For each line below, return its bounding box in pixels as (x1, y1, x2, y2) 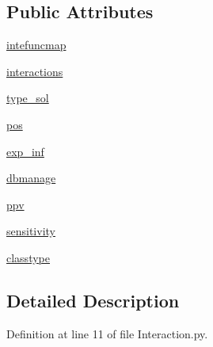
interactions (6, 63, 63, 79)
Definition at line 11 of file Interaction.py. (6, 325, 208, 341)
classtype (6, 249, 50, 265)
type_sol (6, 90, 49, 106)
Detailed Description (6, 288, 180, 312)
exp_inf (6, 143, 44, 159)
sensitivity (6, 223, 55, 239)
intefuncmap (6, 36, 67, 53)
